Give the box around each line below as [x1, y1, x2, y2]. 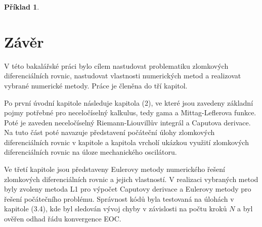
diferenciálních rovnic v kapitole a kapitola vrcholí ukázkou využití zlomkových [4, 137, 249, 147]
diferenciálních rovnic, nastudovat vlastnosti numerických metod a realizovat [4, 70, 241, 81]
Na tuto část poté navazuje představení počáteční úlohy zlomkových [4, 127, 215, 138]
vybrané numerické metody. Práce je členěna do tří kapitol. [4, 80, 188, 90]
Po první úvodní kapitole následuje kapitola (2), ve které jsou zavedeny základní [4, 97, 253, 108]
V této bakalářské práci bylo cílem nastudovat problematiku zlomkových [4, 60, 229, 71]
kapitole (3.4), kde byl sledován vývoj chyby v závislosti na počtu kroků [4, 203, 227, 214]
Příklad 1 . [4, 2, 39, 12]
